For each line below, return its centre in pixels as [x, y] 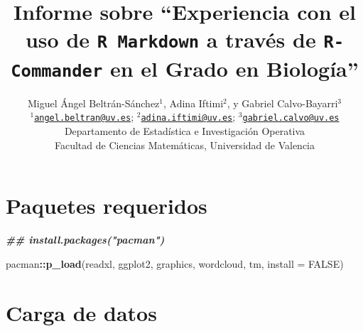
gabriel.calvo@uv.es [291, 118]
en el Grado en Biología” [234, 68]
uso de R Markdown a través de [170, 39]
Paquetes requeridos [107, 206]
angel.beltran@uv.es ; [84, 117]
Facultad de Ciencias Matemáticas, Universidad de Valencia [184, 145]
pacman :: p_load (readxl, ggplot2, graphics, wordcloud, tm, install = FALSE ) [175, 263]
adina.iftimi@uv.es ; [188, 117]
